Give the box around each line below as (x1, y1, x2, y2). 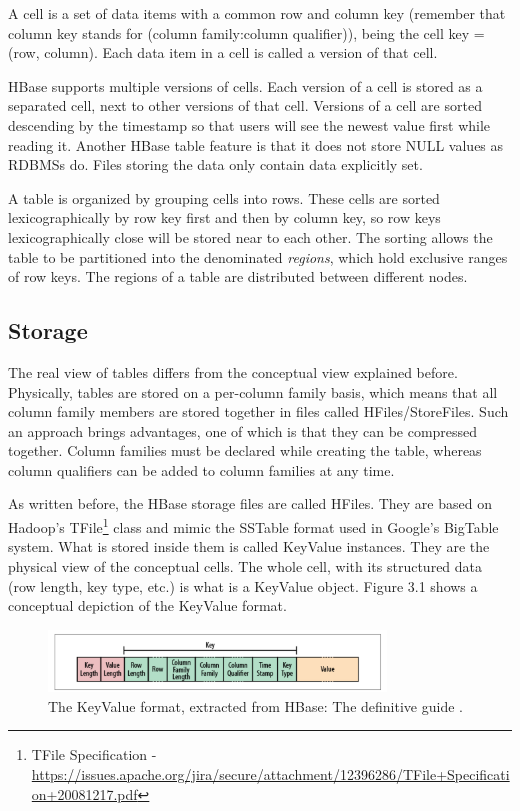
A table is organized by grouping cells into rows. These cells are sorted (8, 187, 440, 208)
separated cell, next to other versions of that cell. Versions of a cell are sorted (8, 95, 482, 116)
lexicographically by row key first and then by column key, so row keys (8, 207, 441, 228)
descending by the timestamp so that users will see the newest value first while (8, 114, 491, 135)
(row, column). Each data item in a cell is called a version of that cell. (8, 42, 438, 63)
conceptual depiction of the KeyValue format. (8, 595, 287, 616)
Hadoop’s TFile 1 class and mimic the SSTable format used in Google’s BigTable (8, 514, 499, 537)
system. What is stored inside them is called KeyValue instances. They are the (8, 536, 490, 557)
